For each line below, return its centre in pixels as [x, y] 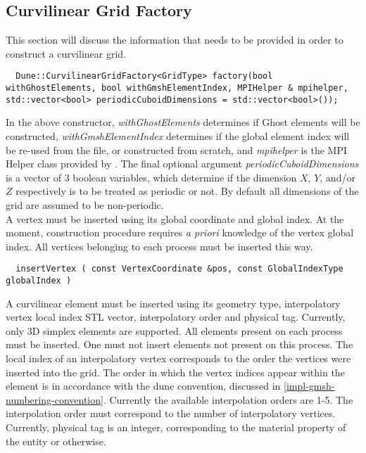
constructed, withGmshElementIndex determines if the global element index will [178, 135]
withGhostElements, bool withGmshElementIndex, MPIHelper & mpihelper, [177, 88]
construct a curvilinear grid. [66, 53]
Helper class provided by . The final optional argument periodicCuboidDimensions [182, 164]
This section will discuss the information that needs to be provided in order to [175, 40]
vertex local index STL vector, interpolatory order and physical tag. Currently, [176, 317]
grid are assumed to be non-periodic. [85, 204]
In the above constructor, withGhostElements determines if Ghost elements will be [183, 122]
